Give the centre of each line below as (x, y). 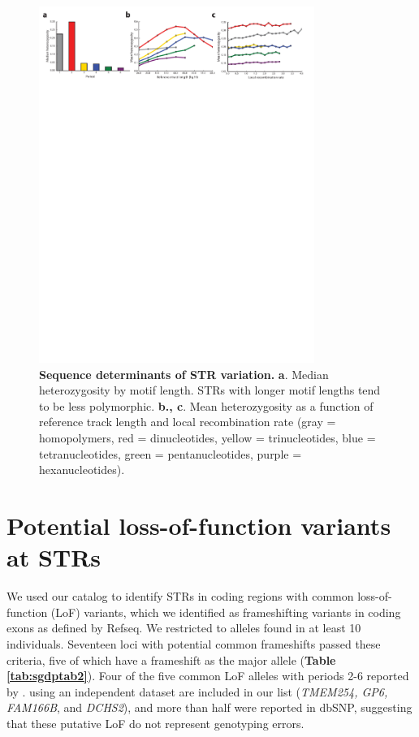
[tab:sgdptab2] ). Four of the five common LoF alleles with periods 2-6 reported (208, 676)
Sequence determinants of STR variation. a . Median (184, 374)
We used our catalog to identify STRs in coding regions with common (180, 596)
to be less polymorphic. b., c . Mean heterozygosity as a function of (206, 405)
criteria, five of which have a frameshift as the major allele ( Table (171, 659)
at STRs (54, 557)
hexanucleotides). (82, 470)
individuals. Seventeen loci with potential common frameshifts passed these (194, 643)
